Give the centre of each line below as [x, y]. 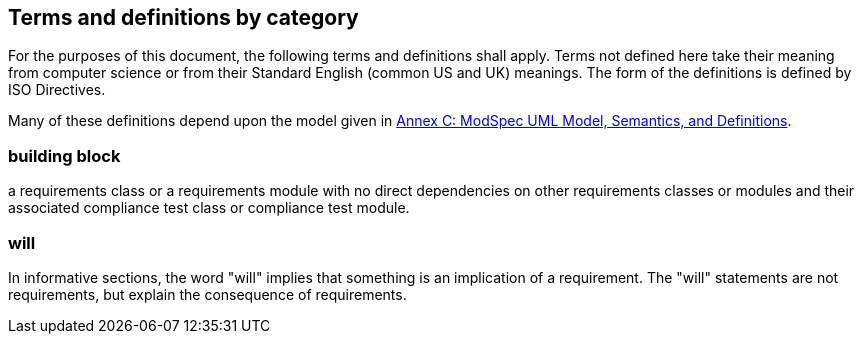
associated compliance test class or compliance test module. [209, 208]
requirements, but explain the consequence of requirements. [207, 294]
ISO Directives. [57, 90]
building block [64, 155]
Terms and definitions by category [183, 17]
